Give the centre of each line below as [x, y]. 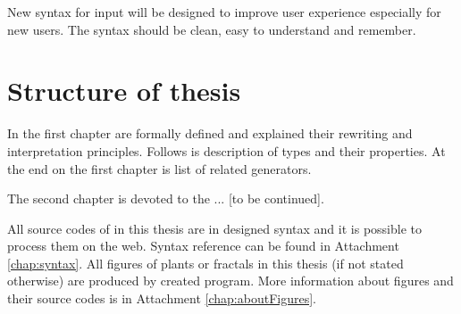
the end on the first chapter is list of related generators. [159, 168]
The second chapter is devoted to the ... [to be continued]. [166, 198]
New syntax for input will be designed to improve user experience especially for [224, 12]
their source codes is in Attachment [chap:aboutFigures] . [162, 298]
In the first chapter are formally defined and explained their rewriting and [210, 133]
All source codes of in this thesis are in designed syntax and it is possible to [214, 228]
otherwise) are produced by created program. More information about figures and [230, 281]
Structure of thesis [124, 91]
